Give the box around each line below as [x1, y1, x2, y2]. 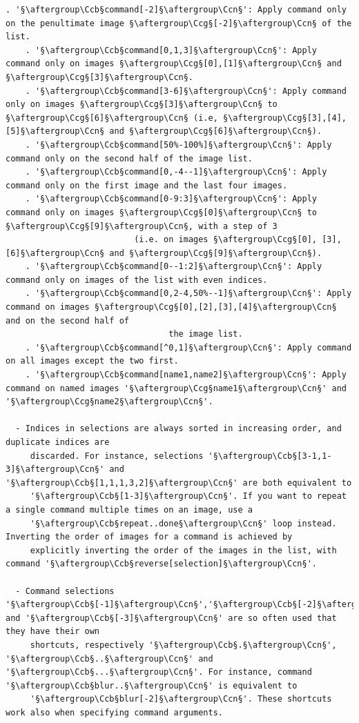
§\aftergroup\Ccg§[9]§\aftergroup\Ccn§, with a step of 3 [6, 221, 278, 231]
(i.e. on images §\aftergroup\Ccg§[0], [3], [134, 235, 342, 245]
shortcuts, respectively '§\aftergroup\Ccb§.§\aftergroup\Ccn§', [30, 640, 337, 650]
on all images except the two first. [6, 356, 179, 366]
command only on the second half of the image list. [6, 153, 253, 164]
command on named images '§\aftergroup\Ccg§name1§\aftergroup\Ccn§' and [6, 383, 347, 393]
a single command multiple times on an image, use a [6, 504, 253, 515]
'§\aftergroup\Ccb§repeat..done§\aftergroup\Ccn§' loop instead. [30, 518, 337, 528]
